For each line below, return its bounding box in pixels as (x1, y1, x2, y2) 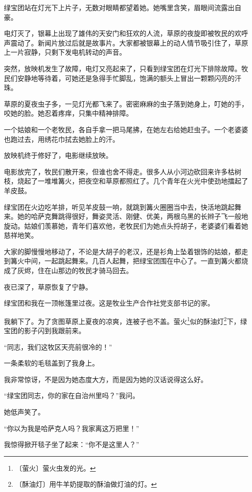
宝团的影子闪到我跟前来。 (4, 325, 85, 336)
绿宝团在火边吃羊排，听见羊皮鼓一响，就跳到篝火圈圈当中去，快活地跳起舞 (4, 201, 241, 212)
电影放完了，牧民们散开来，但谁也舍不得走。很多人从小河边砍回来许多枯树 (4, 166, 241, 176)
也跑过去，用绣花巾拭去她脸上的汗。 (4, 134, 119, 144)
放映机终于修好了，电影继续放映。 (4, 150, 112, 160)
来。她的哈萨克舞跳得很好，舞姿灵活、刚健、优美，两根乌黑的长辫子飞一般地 (4, 211, 248, 221)
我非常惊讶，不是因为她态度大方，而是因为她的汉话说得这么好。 (4, 374, 207, 384)
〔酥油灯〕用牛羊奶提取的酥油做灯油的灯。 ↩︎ (15, 479, 157, 489)
